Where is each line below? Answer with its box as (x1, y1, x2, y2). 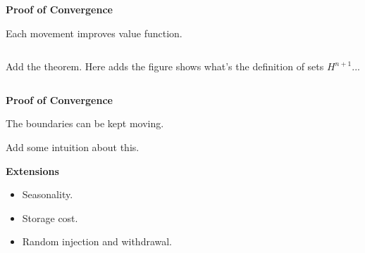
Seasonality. (22, 187, 73, 202)
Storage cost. (22, 210, 78, 225)
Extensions (6, 163, 59, 178)
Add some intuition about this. (6, 139, 140, 154)
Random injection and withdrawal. (22, 234, 173, 249)
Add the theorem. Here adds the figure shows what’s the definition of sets (6, 59, 324, 74)
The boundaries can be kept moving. (6, 116, 164, 131)
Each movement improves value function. (6, 25, 182, 40)
